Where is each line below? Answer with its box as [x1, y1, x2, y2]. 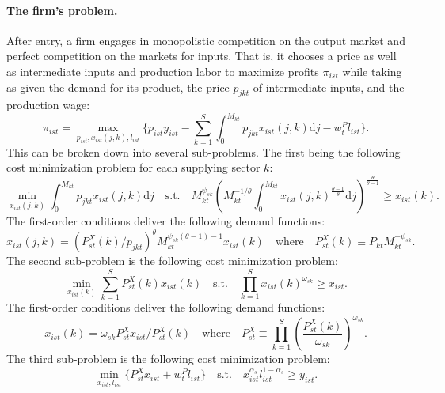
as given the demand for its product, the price [6, 78, 230, 95]
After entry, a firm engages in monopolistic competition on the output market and [6, 32, 405, 48]
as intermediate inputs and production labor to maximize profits [6, 62, 319, 79]
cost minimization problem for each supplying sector [6, 159, 261, 176]
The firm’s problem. [6, 2, 118, 18]
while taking [342, 62, 402, 79]
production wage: [6, 96, 90, 113]
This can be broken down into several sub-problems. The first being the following [6, 143, 401, 160]
